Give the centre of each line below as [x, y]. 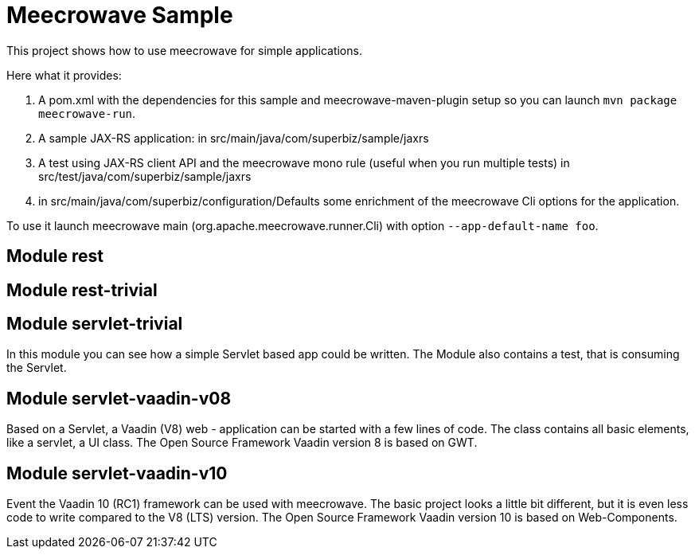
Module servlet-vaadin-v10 [117, 473]
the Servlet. [37, 368]
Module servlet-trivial [95, 324]
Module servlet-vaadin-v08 [119, 398]
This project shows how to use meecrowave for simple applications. [184, 50]
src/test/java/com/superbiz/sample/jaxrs [145, 176]
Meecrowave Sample [120, 15]
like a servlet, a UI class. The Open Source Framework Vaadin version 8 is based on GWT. [242, 443]
